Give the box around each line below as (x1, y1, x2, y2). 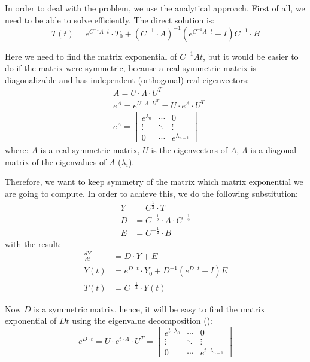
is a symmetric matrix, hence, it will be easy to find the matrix (34, 302, 265, 315)
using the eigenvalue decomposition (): (72, 314, 212, 327)
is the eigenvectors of (151, 143, 228, 156)
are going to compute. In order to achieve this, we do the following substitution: (5, 187, 298, 199)
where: (5, 143, 29, 156)
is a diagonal (250, 143, 297, 156)
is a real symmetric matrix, (40, 143, 140, 156)
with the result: (5, 237, 62, 250)
